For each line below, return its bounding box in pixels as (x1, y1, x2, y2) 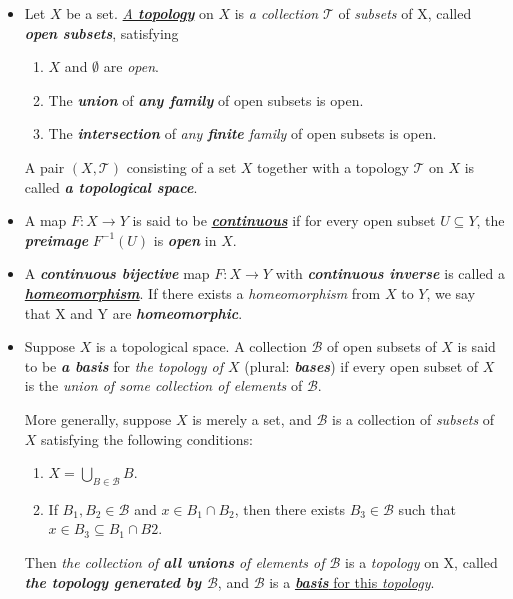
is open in (153, 229, 217, 250)
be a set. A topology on (66, 3, 214, 23)
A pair (24, 156, 65, 177)
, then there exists (234, 498, 345, 519)
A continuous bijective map (24, 263, 210, 284)
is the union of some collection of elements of (24, 375, 303, 396)
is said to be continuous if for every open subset (132, 210, 436, 231)
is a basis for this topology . (269, 571, 435, 592)
